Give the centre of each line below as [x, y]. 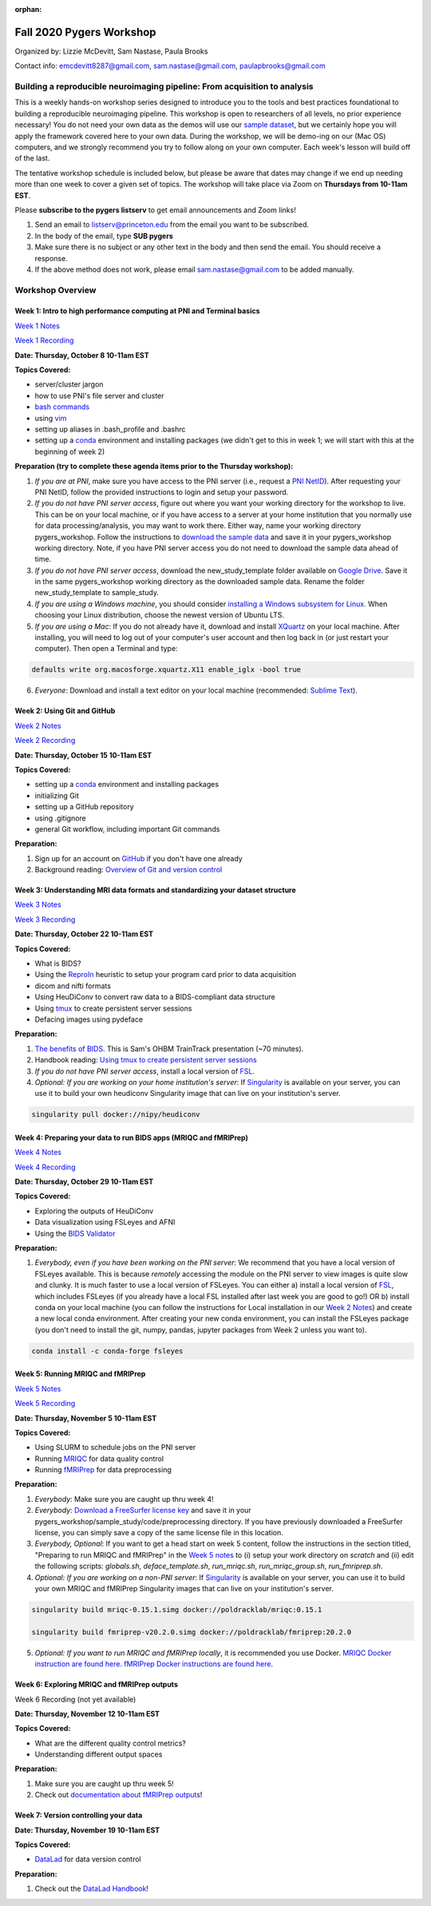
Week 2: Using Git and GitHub [65, 711]
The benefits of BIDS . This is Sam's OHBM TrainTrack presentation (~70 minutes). [169, 1048]
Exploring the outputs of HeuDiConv [94, 1211]
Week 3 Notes [38, 905]
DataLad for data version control [88, 1859]
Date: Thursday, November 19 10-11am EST [87, 1830]
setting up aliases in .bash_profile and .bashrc [110, 429]
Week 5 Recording [45, 1404]
